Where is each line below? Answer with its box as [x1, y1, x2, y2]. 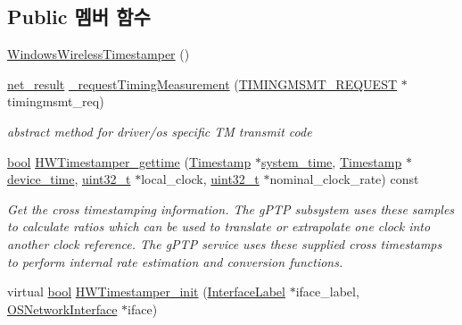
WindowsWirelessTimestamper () [7, 45, 190, 63]
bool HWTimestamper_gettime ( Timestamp [7, 152, 252, 171]
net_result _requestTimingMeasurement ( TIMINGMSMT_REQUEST [7, 74, 398, 93]
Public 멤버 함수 [7, 3, 151, 30]
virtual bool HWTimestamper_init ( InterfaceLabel [7, 282, 285, 301]
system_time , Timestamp [260, 152, 402, 171]
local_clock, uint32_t [141, 170, 260, 188]
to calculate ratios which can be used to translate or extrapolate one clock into [7, 217, 431, 236]
